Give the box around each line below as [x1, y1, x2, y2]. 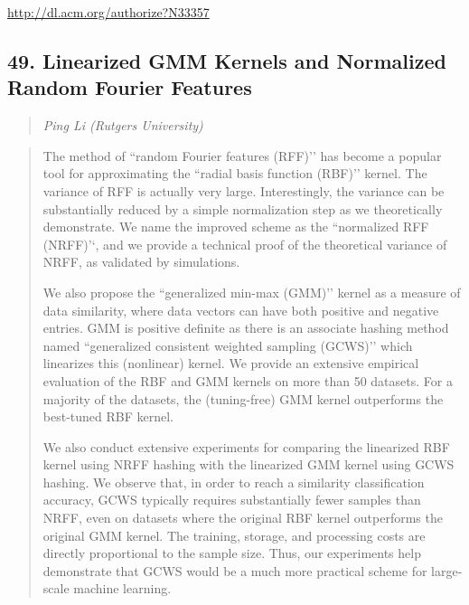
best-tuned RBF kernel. [42, 407, 174, 426]
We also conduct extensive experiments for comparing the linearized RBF [42, 437, 450, 456]
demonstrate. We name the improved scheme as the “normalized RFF [42, 217, 429, 236]
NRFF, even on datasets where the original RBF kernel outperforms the [42, 508, 443, 527]
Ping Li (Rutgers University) [42, 116, 203, 135]
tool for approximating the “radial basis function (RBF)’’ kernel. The [42, 164, 427, 183]
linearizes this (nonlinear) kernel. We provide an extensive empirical [42, 354, 419, 373]
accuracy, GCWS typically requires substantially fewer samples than [42, 490, 421, 509]
